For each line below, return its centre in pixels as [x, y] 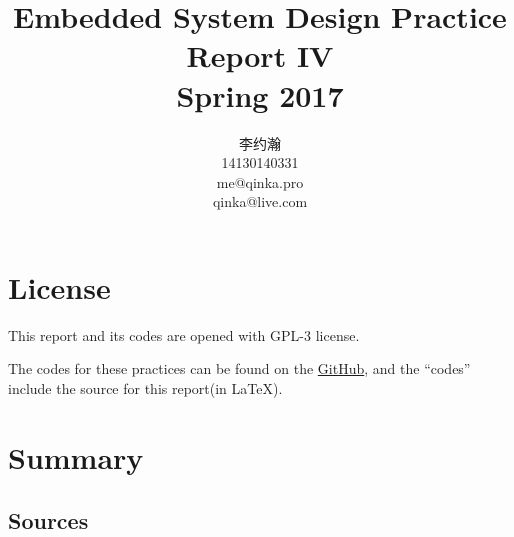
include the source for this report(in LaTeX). [145, 388]
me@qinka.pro [260, 181]
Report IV [260, 55]
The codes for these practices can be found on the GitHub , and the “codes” [239, 368]
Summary [76, 456]
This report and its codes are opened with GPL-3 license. [184, 334]
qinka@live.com [260, 201]
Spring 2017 [260, 94]
